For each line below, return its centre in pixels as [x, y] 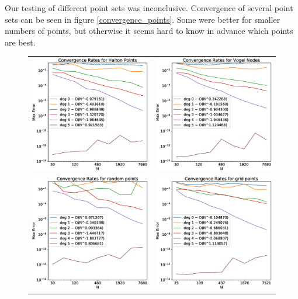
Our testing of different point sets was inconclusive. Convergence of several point [149, 8]
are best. [20, 42]
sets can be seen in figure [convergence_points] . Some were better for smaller [143, 19]
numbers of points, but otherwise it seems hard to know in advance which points [149, 31]
